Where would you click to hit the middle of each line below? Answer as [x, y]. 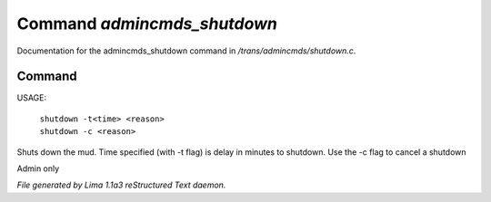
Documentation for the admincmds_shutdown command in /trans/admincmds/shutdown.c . [186, 51]
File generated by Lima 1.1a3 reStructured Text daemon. [121, 185]
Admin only [38, 168]
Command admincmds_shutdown [147, 24]
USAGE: [32, 98]
